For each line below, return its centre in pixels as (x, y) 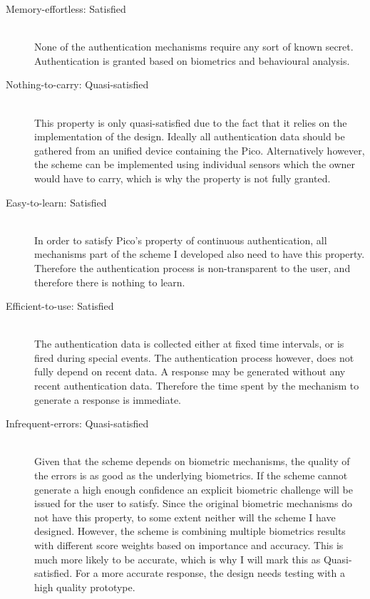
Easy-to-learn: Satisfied (56, 202)
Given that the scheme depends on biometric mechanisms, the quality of (192, 461)
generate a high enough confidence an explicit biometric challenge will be (194, 489)
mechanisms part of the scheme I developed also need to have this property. (200, 254)
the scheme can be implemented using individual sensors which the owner (195, 164)
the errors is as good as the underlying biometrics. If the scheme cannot (191, 475)
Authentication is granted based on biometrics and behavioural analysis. (192, 60)
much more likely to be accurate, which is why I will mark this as (178, 559)
